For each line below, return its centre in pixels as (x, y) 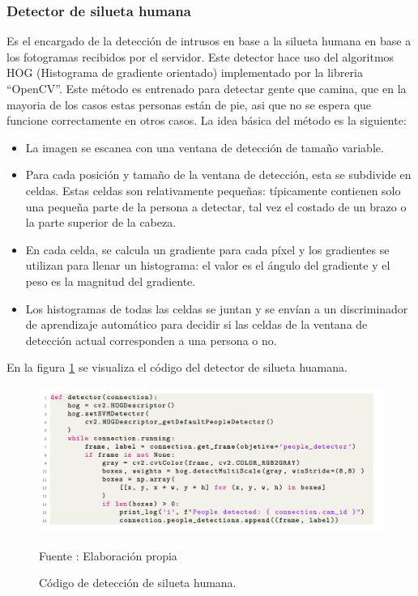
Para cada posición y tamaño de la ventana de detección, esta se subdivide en (218, 175)
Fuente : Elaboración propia (108, 555)
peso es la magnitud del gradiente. (111, 281)
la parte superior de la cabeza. (101, 222)
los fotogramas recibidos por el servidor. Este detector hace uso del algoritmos (200, 56)
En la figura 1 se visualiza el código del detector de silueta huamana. (177, 367)
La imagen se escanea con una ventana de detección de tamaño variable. (205, 147)
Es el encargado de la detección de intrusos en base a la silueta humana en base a (209, 41)
